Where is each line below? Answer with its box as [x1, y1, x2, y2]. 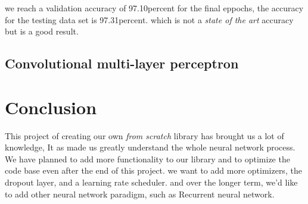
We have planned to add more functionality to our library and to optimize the [5, 152, 290, 165]
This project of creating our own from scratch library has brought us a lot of [5, 129, 284, 142]
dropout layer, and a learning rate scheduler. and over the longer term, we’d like [5, 176, 298, 189]
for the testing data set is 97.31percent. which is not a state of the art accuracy [5, 13, 294, 26]
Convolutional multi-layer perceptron [5, 54, 239, 73]
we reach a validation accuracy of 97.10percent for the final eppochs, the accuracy [5, 2, 304, 14]
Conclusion [5, 95, 97, 119]
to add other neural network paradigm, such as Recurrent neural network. [5, 187, 275, 200]
